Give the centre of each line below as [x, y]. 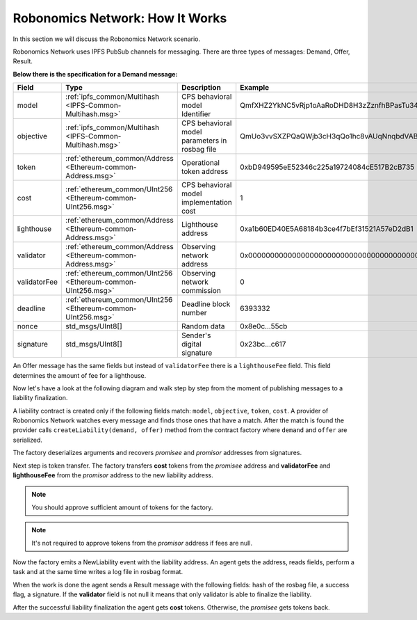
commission [201, 291]
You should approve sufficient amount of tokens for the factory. [122, 507]
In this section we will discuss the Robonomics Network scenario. [107, 39]
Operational [201, 163]
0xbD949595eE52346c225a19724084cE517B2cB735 [327, 167]
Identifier [196, 114]
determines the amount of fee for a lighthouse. [80, 375]
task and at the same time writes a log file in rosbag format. [98, 572]
